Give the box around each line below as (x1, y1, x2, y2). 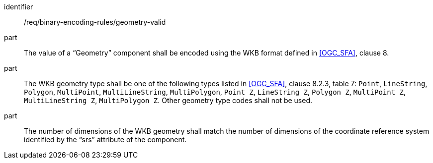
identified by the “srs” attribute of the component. (24, 135, 187, 144)
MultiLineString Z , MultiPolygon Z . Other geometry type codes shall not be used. (24, 96, 313, 105)
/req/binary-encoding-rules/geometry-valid (24, 18, 166, 26)
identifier (4, 2, 33, 11)
